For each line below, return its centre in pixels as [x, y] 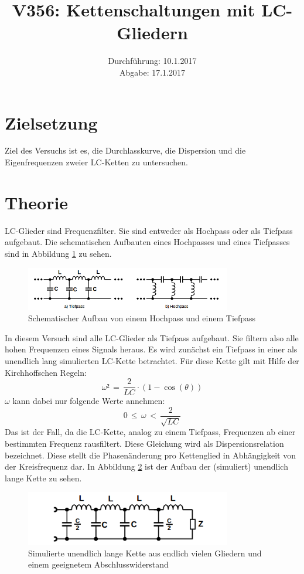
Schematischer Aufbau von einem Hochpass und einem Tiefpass [142, 318]
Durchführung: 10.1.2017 [152, 61]
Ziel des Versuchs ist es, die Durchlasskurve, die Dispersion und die [125, 150]
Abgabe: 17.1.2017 [152, 72]
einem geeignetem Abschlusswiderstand [98, 564]
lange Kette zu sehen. [43, 478]
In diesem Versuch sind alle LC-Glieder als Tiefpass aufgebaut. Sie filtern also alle [152, 337]
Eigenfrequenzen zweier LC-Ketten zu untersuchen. [96, 162]
